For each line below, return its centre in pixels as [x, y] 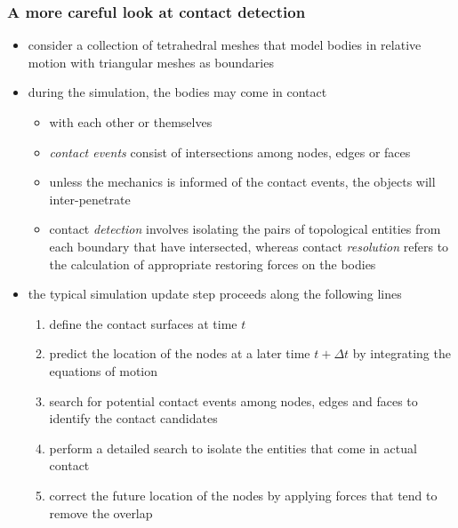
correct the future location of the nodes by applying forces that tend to [243, 495]
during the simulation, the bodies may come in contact [177, 92]
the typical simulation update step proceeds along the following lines [215, 294]
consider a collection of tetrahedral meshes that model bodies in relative [225, 45]
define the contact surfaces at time [143, 323]
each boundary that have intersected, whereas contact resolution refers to [249, 246]
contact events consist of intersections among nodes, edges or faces [230, 152]
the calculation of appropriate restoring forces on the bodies [213, 264]
